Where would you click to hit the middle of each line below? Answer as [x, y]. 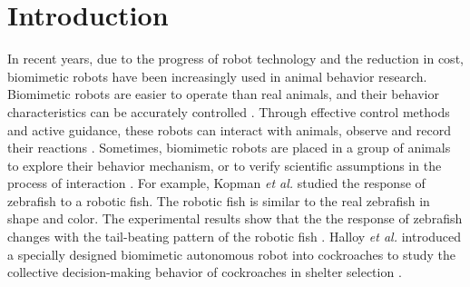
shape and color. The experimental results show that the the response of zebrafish [235, 218]
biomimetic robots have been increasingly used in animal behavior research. [217, 76]
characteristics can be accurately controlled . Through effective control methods [229, 111]
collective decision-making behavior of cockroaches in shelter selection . [205, 272]
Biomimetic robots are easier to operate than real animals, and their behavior [223, 94]
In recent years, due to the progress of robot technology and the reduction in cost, [235, 59]
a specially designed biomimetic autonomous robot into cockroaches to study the [231, 254]
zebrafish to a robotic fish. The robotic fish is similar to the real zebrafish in [219, 200]
